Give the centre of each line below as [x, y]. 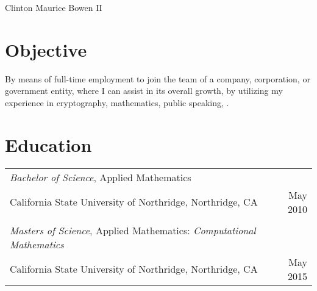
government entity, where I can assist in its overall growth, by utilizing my [144, 91]
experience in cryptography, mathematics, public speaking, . [117, 102]
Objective [46, 49]
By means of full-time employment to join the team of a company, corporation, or [158, 78]
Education [48, 144]
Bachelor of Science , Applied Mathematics [101, 177]
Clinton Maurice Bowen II [54, 7]
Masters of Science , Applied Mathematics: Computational [133, 230]
